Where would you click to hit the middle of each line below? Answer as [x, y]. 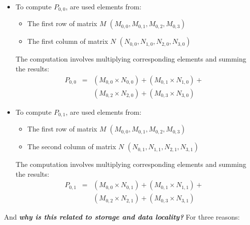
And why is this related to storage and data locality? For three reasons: [122, 217]
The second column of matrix [72, 146]
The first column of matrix [68, 41]
